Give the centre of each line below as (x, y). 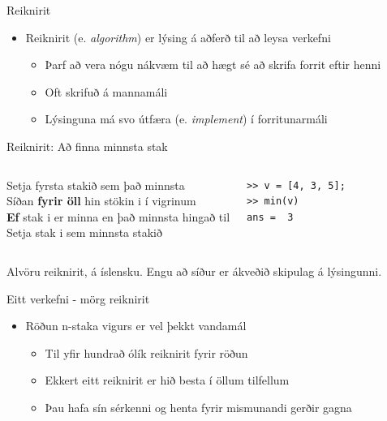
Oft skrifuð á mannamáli (106, 91)
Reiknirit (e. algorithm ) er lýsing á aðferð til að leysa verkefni (178, 37)
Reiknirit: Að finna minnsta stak (87, 146)
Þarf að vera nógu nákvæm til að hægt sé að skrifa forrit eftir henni (213, 64)
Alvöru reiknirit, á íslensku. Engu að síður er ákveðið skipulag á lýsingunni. (194, 271)
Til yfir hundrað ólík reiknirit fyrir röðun (146, 352)
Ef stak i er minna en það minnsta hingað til (118, 216)
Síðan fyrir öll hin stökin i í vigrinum (101, 201)
